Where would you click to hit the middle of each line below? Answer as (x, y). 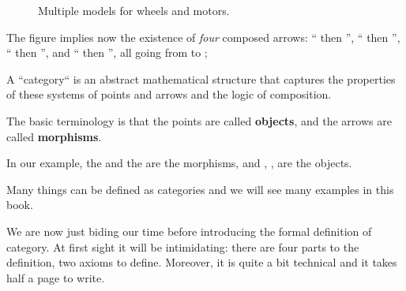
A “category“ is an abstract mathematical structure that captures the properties (201, 78)
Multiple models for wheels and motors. (134, 10)
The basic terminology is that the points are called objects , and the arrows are (199, 120)
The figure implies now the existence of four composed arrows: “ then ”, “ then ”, (203, 37)
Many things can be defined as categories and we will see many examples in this (200, 189)
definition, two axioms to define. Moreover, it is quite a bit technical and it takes (202, 262)
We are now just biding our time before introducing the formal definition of (189, 231)
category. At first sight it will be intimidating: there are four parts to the (183, 246)
